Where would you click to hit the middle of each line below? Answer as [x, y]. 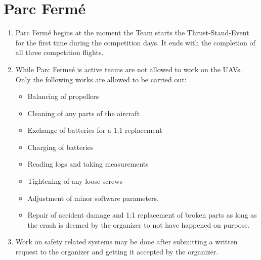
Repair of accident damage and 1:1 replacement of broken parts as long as [142, 215]
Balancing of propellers [63, 96]
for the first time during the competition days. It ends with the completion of [135, 42]
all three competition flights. [59, 52]
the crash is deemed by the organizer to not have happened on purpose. [139, 224]
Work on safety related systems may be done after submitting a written [126, 242]
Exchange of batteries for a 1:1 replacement [95, 130]
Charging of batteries [60, 147]
